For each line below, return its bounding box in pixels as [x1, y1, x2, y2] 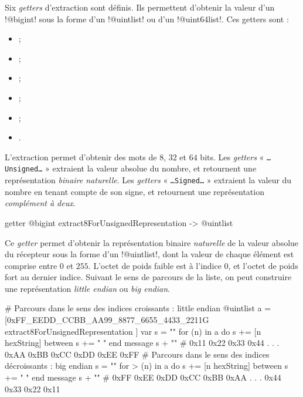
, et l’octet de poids [228, 259, 298, 271]
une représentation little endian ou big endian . [5, 282, 170, 294]
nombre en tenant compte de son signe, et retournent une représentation [5, 185, 264, 197]
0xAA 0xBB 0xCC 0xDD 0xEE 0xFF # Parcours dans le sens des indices [5, 348, 270, 360]
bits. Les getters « [200, 150, 264, 163]
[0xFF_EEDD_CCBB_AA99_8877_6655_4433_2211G [5, 314, 209, 326]
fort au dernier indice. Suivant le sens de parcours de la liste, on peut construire [5, 271, 292, 283]
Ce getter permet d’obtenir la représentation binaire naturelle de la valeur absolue [5, 236, 299, 248]
